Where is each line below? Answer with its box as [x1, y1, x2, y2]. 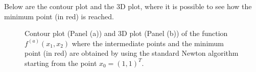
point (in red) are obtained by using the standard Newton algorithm [25, 48, 239, 58]
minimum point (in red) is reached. [4, 11, 114, 21]
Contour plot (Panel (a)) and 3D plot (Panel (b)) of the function [25, 28, 228, 39]
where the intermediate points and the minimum [72, 38, 224, 48]
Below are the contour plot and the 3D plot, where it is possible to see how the [4, 1, 252, 11]
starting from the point [25, 57, 97, 68]
